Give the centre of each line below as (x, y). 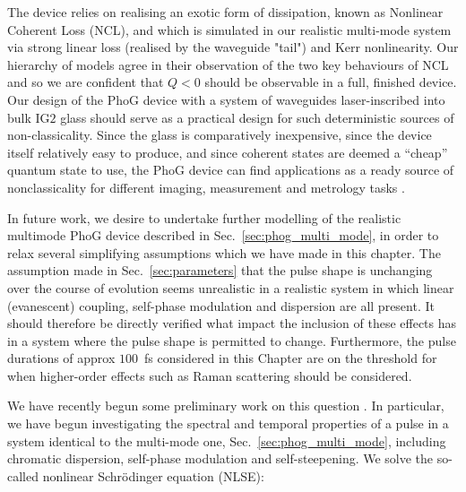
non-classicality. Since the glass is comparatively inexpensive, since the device (220, 135)
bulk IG (29, 117)
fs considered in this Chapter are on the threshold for (291, 358)
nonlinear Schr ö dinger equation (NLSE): (153, 475)
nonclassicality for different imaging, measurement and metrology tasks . (206, 187)
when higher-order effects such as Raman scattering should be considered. (210, 375)
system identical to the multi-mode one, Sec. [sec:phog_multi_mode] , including (227, 440)
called (23, 475)
